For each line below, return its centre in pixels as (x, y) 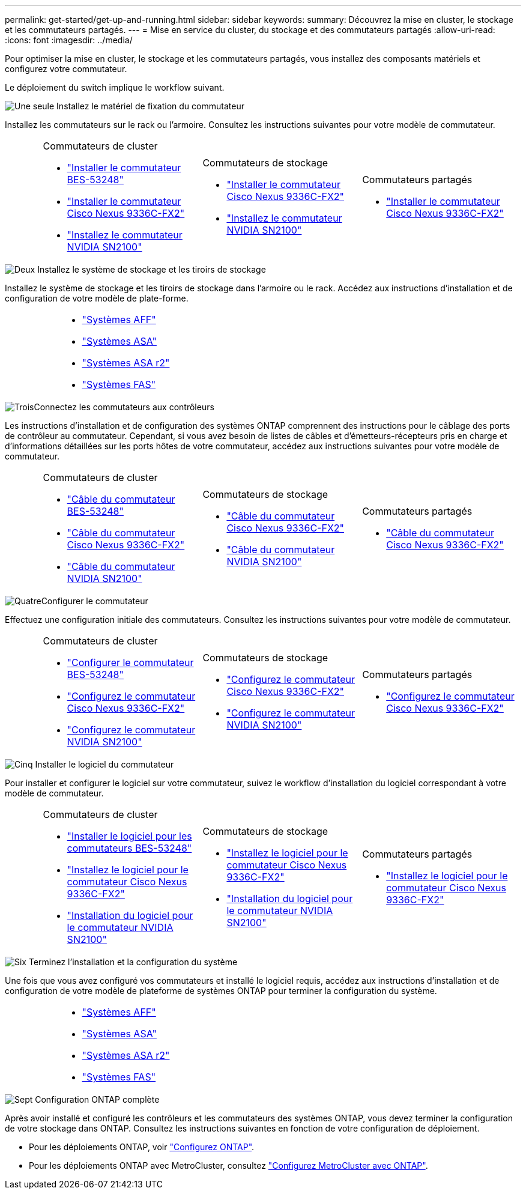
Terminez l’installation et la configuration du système (133, 962)
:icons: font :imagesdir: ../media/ (69, 40)
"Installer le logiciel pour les (129, 836)
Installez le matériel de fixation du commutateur (150, 106)
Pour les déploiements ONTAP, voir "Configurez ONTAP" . (142, 1147)
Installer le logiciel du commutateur (104, 764)
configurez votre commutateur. (66, 69)
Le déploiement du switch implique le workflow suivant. (115, 87)
